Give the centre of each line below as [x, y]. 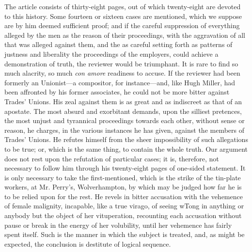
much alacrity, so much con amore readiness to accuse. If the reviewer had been [122, 73]
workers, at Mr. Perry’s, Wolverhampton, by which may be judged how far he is [123, 187]
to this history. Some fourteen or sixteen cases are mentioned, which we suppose [123, 16]
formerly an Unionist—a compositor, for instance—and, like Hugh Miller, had [120, 82]
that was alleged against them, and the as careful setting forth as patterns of [118, 44]
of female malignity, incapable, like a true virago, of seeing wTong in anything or [124, 206]
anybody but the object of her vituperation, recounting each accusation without [123, 215]
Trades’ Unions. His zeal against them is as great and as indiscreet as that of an [123, 101]
